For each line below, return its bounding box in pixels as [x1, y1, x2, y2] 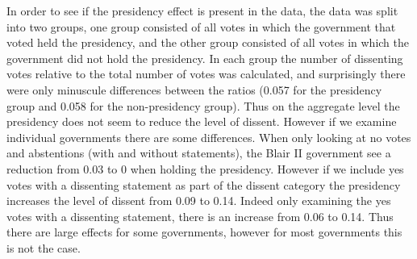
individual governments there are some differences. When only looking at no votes [6, 128, 411, 145]
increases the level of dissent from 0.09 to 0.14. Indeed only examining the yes [6, 192, 391, 209]
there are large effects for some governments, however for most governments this [6, 223, 402, 240]
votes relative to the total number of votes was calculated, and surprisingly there [6, 65, 406, 82]
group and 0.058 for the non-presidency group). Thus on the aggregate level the [6, 97, 400, 114]
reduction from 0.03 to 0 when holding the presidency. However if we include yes [6, 160, 404, 177]
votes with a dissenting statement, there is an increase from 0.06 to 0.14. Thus [6, 207, 394, 224]
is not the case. [6, 239, 81, 256]
